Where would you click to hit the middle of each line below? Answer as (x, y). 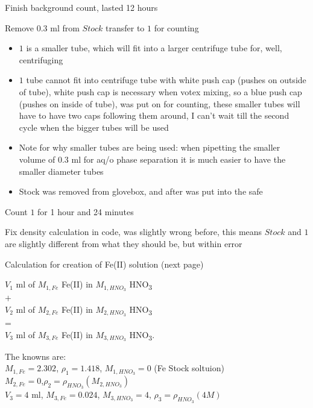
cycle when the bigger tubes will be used (94, 127)
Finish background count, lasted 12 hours (81, 7)
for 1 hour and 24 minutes (86, 211)
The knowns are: (36, 356)
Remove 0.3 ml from (42, 27)
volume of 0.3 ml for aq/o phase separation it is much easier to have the (152, 159)
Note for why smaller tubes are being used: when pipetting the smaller (150, 147)
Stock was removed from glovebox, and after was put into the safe (141, 191)
